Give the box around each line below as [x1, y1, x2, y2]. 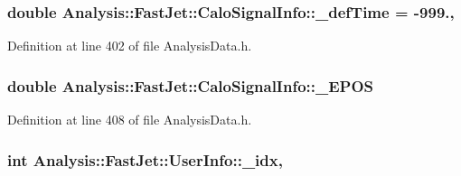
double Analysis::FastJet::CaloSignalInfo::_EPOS [7, 74, 374, 97]
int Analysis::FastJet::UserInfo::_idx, [7, 148, 283, 171]
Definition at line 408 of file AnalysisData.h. [7, 110, 252, 129]
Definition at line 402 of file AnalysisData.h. [7, 36, 252, 55]
